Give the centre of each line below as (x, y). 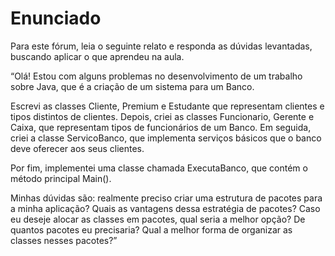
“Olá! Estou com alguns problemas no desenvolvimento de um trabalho (156, 76)
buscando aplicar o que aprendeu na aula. (97, 56)
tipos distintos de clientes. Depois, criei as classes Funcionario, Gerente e (162, 116)
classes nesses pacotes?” (64, 240)
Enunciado (56, 18)
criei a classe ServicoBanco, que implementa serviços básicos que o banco (166, 138)
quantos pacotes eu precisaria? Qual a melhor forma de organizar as (151, 229)
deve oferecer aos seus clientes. (77, 148)
